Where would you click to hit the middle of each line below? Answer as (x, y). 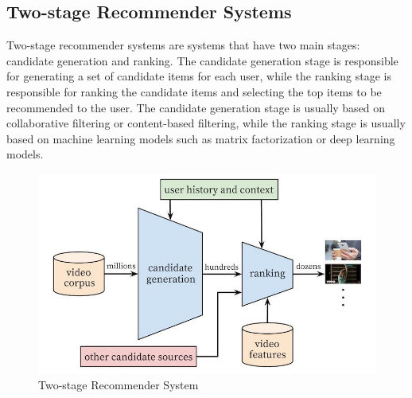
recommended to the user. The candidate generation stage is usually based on (196, 107)
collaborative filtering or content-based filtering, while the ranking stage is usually (206, 123)
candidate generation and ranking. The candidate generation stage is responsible (202, 60)
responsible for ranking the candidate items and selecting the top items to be (194, 91)
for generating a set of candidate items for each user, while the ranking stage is (199, 76)
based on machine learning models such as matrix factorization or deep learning (201, 138)
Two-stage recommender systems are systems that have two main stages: (183, 45)
